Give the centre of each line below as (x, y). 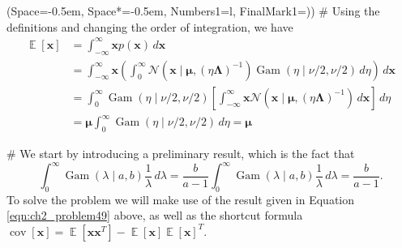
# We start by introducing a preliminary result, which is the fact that (181, 153)
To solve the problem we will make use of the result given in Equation (181, 199)
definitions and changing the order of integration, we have (150, 26)
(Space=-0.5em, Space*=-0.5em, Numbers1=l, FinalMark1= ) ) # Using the (193, 11)
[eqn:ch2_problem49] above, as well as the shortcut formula (155, 215)
